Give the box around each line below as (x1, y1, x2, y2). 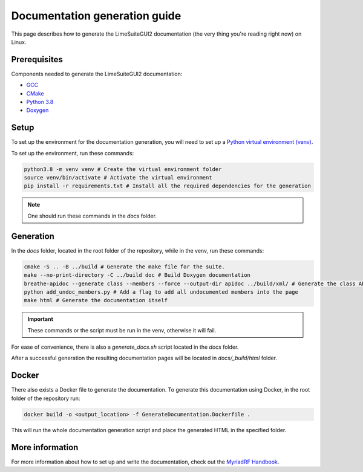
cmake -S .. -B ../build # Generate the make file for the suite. (24, 263, 225, 270)
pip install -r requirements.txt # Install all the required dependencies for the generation (24, 183, 312, 190)
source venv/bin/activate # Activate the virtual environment (24, 174, 212, 181)
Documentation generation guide (11, 9, 181, 22)
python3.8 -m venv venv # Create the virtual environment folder (24, 166, 222, 172)
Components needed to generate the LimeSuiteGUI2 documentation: (11, 70, 183, 77)
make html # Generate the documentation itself (24, 297, 168, 304)
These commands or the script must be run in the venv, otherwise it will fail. (27, 326, 217, 334)
